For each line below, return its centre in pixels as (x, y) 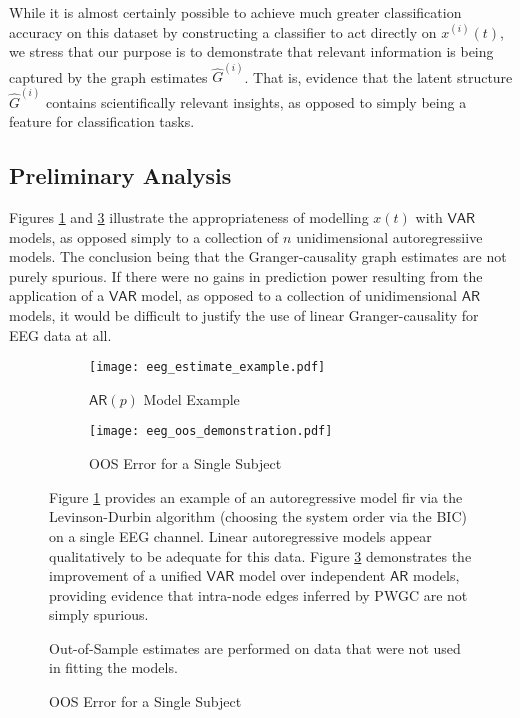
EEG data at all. (60, 334)
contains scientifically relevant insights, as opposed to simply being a (256, 101)
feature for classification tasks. (102, 121)
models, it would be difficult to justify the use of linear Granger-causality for (244, 315)
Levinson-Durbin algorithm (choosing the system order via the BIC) (258, 516)
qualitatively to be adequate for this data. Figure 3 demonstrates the (260, 555)
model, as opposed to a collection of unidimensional (299, 295)
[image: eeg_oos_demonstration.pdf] (211, 431)
